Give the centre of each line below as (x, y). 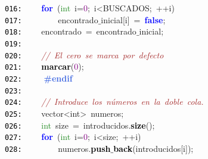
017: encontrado (52, 19)
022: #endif (39, 78)
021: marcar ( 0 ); (44, 66)
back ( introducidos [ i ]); (153, 148)
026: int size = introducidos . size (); (80, 125)
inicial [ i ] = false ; (133, 19)
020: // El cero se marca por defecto (84, 54)
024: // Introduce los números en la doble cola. (104, 102)
